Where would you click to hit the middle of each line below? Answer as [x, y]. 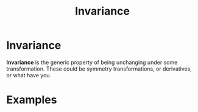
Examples [32, 100]
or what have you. [29, 75]
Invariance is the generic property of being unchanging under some [92, 62]
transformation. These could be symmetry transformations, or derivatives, [99, 69]
